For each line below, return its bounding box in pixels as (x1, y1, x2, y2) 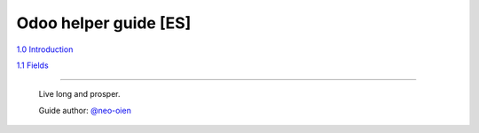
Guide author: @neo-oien (38, 105, 132, 115)
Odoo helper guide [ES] (16, 13, 192, 33)
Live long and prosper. (38, 89, 121, 100)
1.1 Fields (16, 60, 49, 70)
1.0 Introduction (16, 44, 74, 55)
